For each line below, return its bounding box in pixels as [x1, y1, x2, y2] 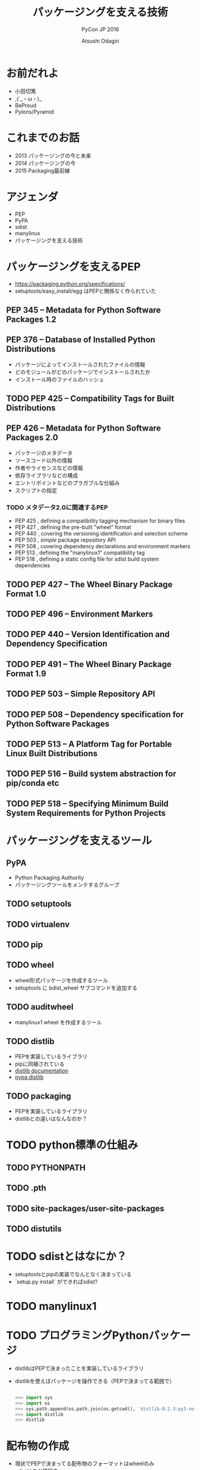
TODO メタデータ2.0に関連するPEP [6, 503, 109, 512]
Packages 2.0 [6, 432, 59, 443]
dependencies [14, 562, 51, 569]
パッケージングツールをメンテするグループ [14, 881, 119, 888]
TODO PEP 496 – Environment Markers [6, 609, 153, 619]
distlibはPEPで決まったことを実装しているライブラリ [14, 1364, 144, 1372]
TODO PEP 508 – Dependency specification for [6, 709, 184, 720]
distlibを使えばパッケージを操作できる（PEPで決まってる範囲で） [14, 1377, 175, 1384]
